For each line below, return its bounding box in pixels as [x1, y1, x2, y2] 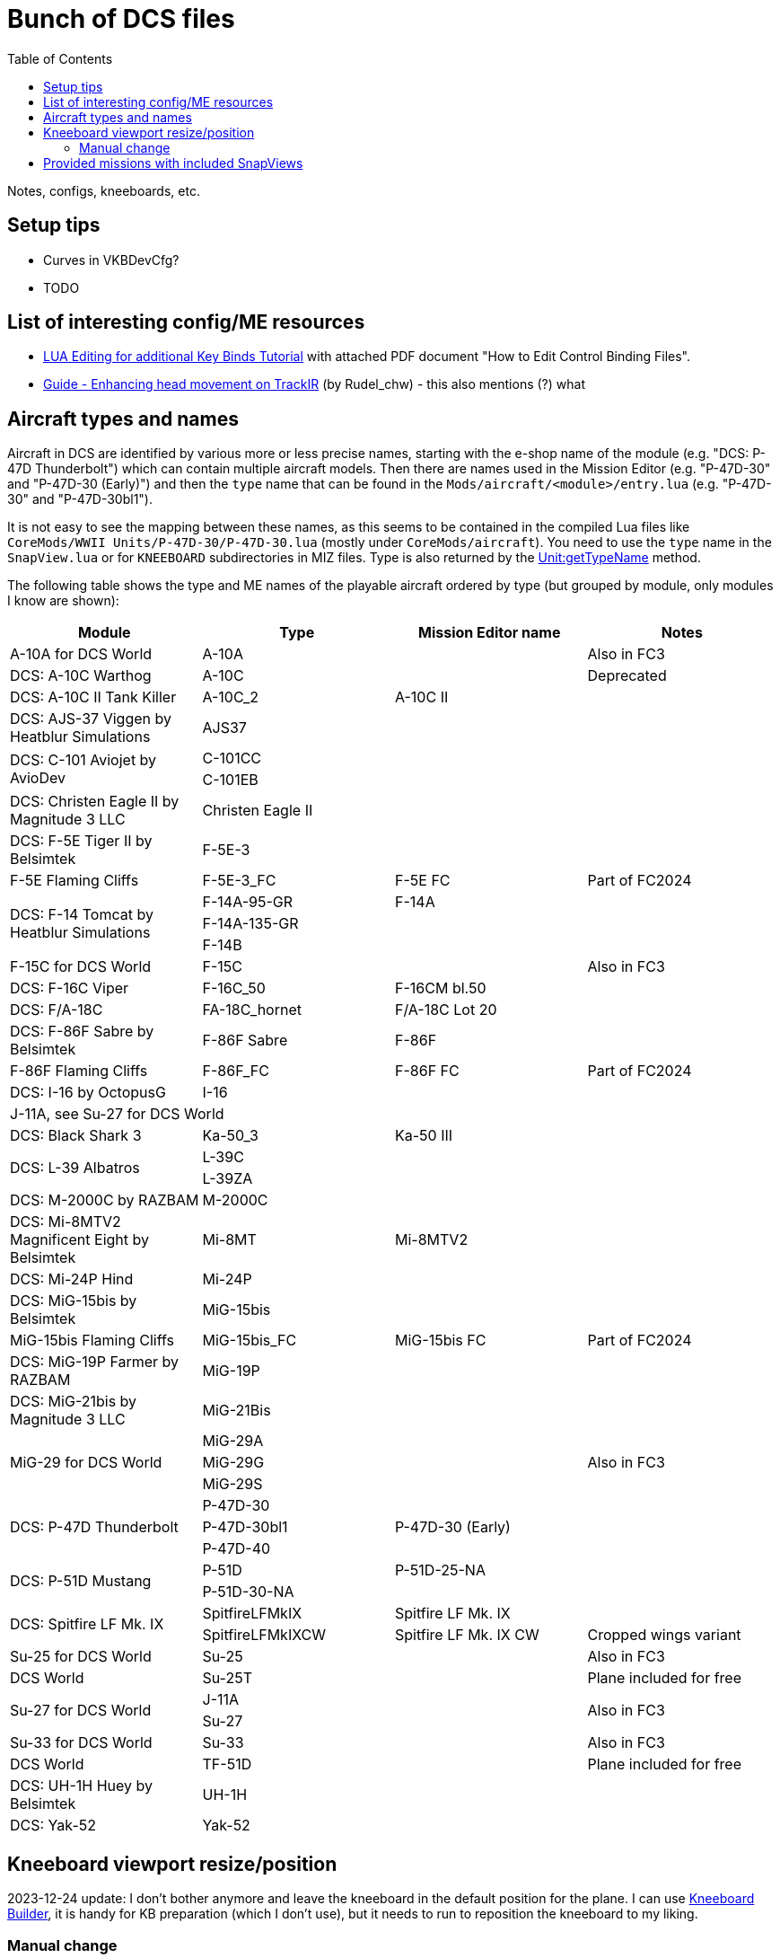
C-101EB [202, 771, 259, 789]
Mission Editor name [418, 623, 561, 642]
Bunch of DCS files [7, 4, 235, 34]
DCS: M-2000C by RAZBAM [10, 1191, 199, 1210]
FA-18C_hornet [202, 1001, 302, 1019]
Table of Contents [7, 50, 113, 66]
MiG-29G [202, 1453, 265, 1472]
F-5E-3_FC [202, 871, 276, 890]
